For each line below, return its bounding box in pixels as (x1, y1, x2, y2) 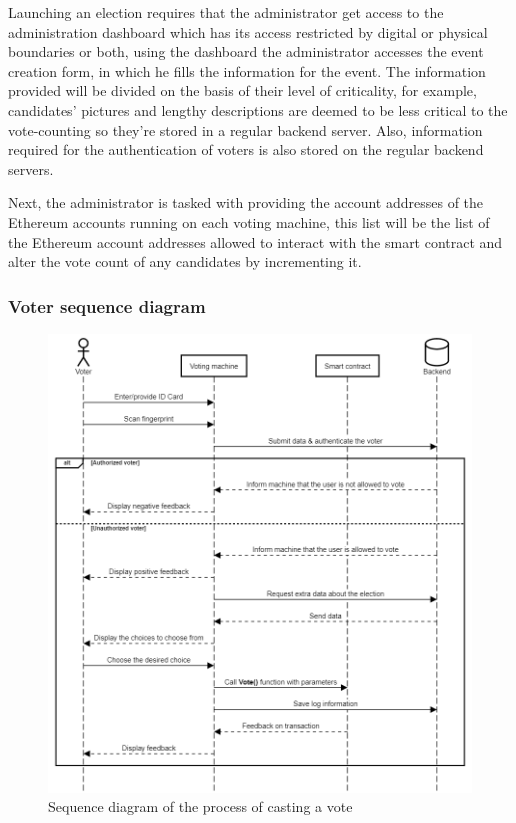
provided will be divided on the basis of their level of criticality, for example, (8, 80, 477, 101)
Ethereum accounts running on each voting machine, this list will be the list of (8, 211, 490, 232)
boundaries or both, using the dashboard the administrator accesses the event (8, 41, 484, 62)
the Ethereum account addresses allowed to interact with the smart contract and (8, 231, 503, 252)
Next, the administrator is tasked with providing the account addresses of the (8, 192, 484, 213)
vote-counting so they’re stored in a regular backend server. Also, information (8, 119, 483, 140)
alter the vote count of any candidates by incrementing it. (8, 251, 362, 272)
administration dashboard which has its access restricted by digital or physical (8, 21, 488, 42)
